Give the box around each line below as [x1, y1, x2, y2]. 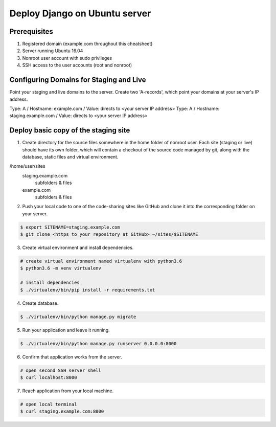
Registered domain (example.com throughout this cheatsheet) [22, 41, 153, 47]
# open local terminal [20, 401, 77, 407]
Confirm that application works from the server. [22, 353, 122, 360]
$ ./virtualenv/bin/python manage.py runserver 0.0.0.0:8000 [20, 341, 177, 346]
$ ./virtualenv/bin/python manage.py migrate [20, 313, 136, 320]
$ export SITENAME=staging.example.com [20, 224, 120, 230]
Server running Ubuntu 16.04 [22, 48, 83, 54]
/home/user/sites [9, 163, 45, 169]
